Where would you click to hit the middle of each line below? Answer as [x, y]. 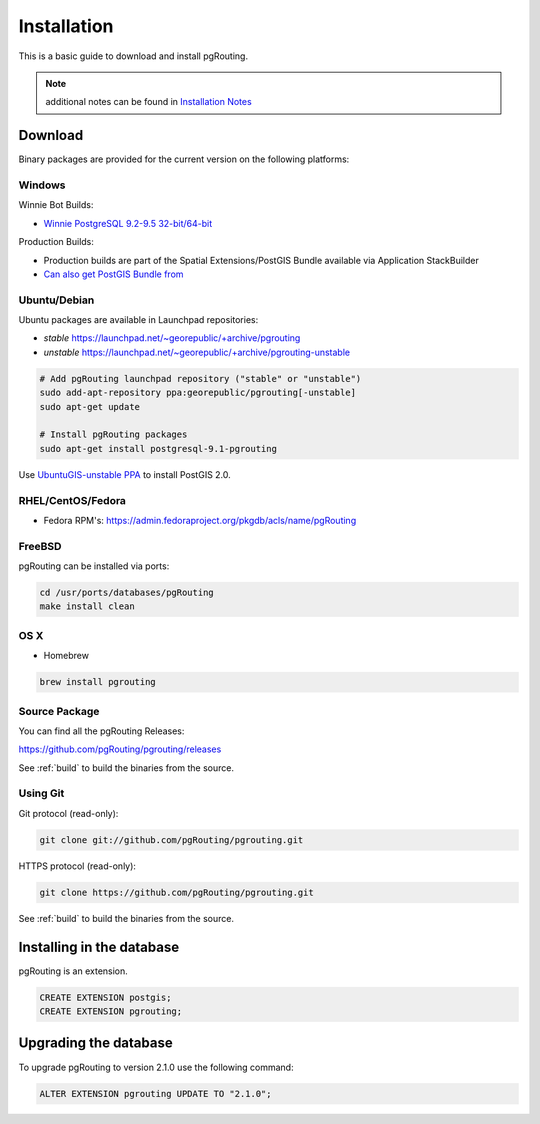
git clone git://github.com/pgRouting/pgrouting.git [171, 839]
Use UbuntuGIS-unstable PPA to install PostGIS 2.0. [125, 474]
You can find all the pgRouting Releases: [101, 731]
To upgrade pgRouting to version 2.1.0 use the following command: [156, 1067]
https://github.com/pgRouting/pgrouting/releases [120, 749]
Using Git [41, 793]
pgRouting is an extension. [73, 971]
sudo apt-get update [89, 406]
